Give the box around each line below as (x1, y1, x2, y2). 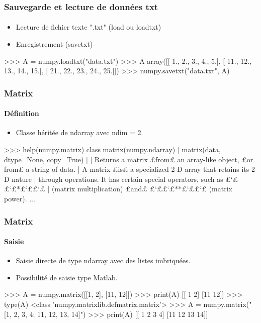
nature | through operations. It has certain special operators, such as (12, 173, 223, 184)
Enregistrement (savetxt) (16, 39, 93, 49)
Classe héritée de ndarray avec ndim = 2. (16, 127, 143, 138)
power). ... (4, 193, 35, 204)
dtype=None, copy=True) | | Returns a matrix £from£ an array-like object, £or (4, 154, 253, 164)
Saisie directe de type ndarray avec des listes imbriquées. (16, 255, 191, 266)
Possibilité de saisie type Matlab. (16, 272, 118, 282)
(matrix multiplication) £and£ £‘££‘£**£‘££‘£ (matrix (51, 183, 232, 194)
